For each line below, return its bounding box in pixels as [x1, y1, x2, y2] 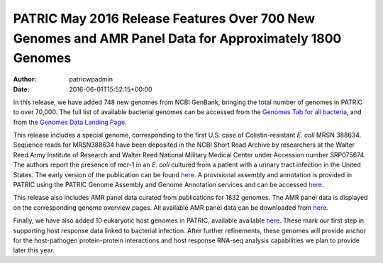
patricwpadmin [69, 75, 113, 84]
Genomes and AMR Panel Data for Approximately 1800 [13, 30, 342, 46]
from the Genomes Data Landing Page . [13, 118, 127, 126]
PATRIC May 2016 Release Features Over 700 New [13, 11, 316, 26]
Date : [13, 85, 30, 94]
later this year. [13, 246, 55, 254]
